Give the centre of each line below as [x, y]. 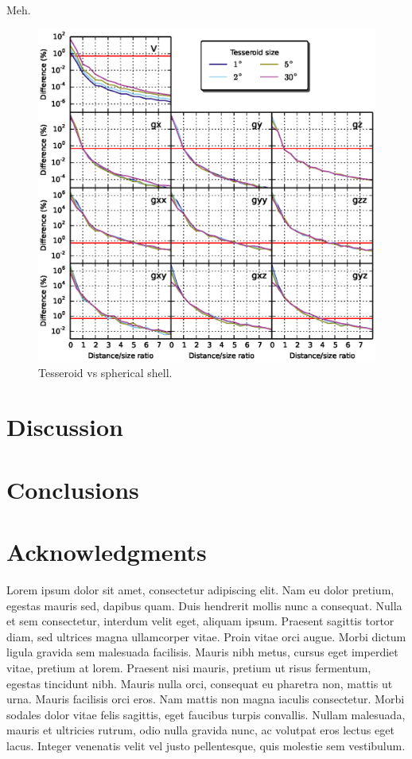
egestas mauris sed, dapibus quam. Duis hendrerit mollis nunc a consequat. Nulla [204, 605]
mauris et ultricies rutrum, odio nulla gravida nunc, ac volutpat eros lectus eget [200, 730]
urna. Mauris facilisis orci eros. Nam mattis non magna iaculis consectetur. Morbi [206, 699]
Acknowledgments [107, 552]
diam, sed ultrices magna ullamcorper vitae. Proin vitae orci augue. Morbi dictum [206, 636]
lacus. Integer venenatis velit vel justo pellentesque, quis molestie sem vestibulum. [206, 745]
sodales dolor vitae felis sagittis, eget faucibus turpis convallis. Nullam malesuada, [206, 714]
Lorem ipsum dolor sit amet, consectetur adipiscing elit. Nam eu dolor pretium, [200, 590]
